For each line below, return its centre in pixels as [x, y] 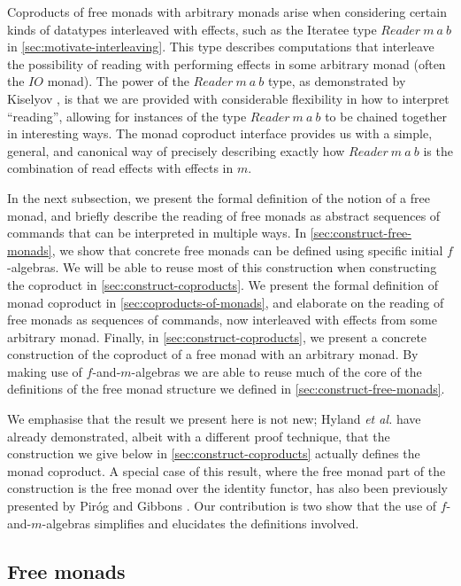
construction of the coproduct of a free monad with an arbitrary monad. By [213, 354]
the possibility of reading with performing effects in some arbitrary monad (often [227, 63]
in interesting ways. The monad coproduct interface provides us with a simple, [220, 133]
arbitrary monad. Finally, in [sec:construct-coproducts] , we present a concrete [217, 336]
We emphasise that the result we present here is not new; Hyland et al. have [214, 419]
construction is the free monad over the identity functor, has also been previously [227, 488]
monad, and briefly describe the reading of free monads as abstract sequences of [224, 215]
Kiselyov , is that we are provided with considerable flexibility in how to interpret [228, 98]
